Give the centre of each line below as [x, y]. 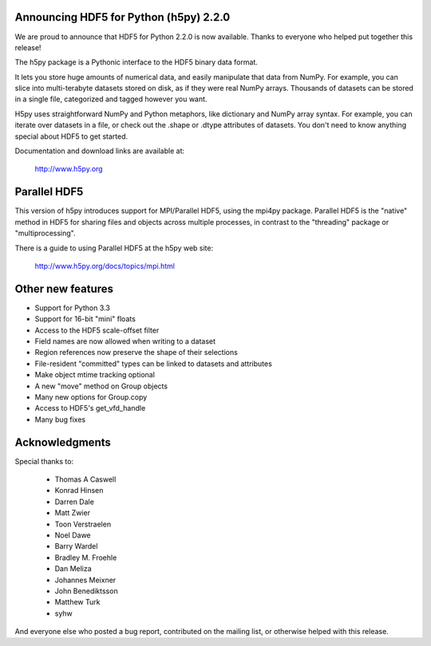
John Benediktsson [87, 591]
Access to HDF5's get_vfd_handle [90, 408]
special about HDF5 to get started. [71, 136]
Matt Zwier [73, 513]
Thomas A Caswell [85, 479]
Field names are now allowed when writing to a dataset [125, 341]
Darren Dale [75, 502]
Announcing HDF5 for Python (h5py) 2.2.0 [123, 17]
